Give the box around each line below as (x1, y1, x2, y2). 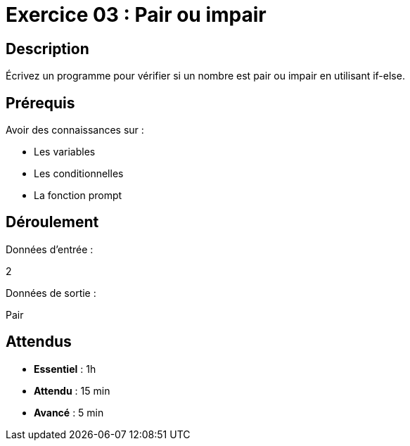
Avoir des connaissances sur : (6, 124, 144, 136)
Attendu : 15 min (34, 384, 110, 397)
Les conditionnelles (34, 167, 124, 180)
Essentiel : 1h (34, 362, 96, 375)
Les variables (34, 146, 96, 158)
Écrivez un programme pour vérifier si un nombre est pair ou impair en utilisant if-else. (6, 70, 405, 82)
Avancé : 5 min (34, 406, 104, 419)
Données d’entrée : (6, 243, 94, 255)
